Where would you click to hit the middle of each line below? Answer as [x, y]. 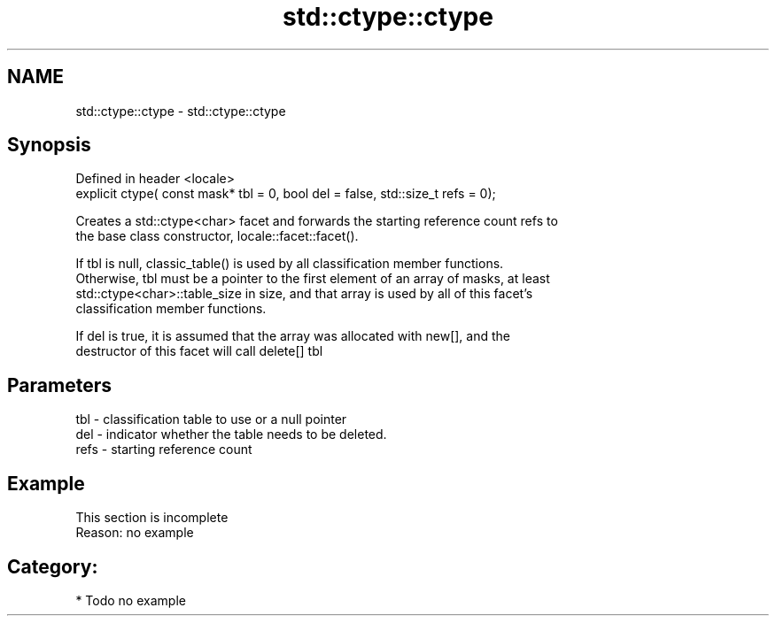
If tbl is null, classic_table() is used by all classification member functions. [290, 264]
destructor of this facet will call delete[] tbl [199, 351]
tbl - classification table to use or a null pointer [211, 419]
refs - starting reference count [164, 450]
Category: [53, 566]
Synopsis [49, 145]
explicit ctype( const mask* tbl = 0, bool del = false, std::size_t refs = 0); [286, 194]
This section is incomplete [152, 518]
